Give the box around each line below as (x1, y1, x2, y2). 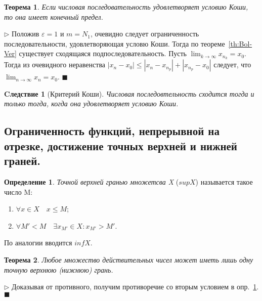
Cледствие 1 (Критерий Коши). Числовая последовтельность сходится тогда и (4, 88, 254, 99)
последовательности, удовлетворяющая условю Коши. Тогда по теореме (4, 38, 225, 49)
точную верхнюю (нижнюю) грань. (4, 264, 113, 275)
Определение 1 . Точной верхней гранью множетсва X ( (4, 177, 179, 187)
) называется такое (195, 177, 253, 187)
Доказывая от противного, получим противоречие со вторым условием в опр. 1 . (12, 281, 259, 292)
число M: (4, 186, 33, 197)
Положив (12, 28, 39, 39)
